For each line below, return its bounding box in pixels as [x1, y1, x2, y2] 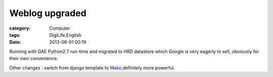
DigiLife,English [49, 32, 82, 38]
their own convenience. [9, 55, 58, 61]
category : [9, 25, 31, 31]
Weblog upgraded [9, 8, 87, 19]
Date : [9, 39, 21, 45]
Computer [49, 25, 70, 31]
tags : [9, 32, 21, 38]
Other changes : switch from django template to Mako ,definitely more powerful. [9, 64, 175, 70]
